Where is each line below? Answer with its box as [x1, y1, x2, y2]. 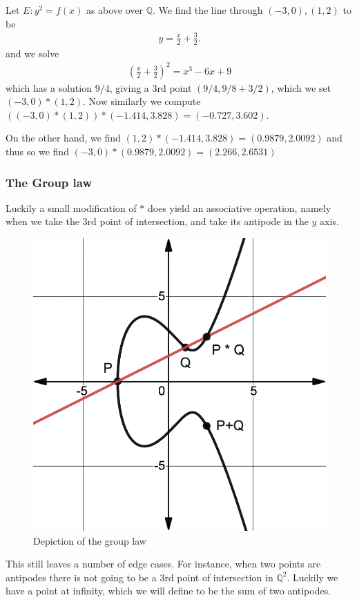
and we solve [6, 46, 59, 60]
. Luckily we [287, 570, 338, 584]
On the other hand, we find [6, 130, 121, 145]
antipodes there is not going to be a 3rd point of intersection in [6, 570, 273, 584]
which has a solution [6, 80, 92, 95]
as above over [86, 3, 144, 17]
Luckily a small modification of [6, 200, 137, 215]
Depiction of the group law [33, 533, 146, 547]
